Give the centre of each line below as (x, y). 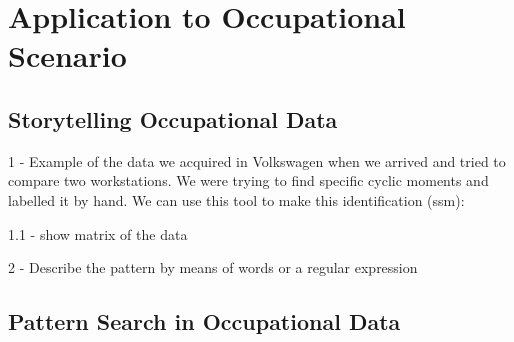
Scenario (67, 55)
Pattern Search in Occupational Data (204, 321)
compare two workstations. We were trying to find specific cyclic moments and (248, 180)
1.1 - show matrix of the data (98, 233)
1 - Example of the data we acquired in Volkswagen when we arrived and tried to (257, 160)
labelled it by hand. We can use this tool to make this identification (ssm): (236, 199)
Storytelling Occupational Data (173, 118)
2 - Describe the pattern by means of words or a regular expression (213, 267)
